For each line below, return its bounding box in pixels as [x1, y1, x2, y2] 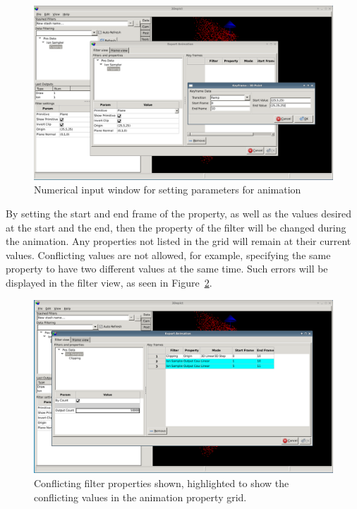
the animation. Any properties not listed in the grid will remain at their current [6, 234, 351, 248]
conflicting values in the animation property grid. [34, 489, 247, 504]
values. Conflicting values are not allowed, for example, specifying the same [6, 247, 331, 262]
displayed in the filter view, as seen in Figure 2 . [6, 275, 212, 289]
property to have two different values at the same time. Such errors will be [6, 261, 328, 276]
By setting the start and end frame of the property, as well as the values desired [6, 205, 352, 220]
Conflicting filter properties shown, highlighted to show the [34, 476, 289, 491]
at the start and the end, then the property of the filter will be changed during [6, 220, 346, 234]
